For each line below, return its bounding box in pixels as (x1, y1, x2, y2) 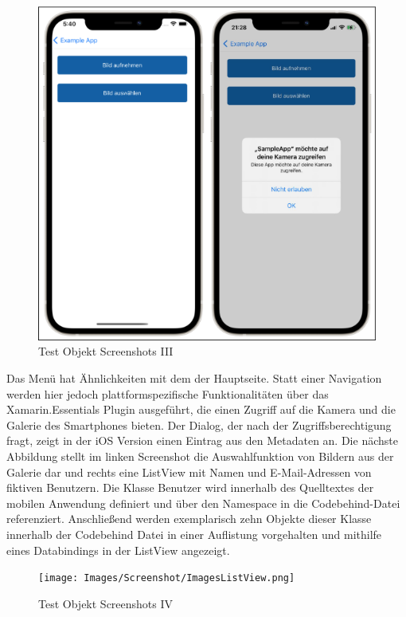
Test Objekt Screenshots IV (38, 595, 174, 611)
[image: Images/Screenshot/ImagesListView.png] (38, 572, 295, 584)
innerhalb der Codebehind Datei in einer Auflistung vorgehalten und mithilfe (6, 525, 382, 542)
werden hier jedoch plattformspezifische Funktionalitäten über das (6, 385, 329, 402)
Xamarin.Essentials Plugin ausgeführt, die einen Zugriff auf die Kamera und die (6, 401, 396, 418)
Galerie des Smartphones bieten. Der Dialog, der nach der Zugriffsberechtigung (6, 416, 392, 433)
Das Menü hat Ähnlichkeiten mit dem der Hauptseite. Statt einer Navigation (6, 369, 382, 386)
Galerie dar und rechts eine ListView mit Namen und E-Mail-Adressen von (6, 463, 372, 480)
